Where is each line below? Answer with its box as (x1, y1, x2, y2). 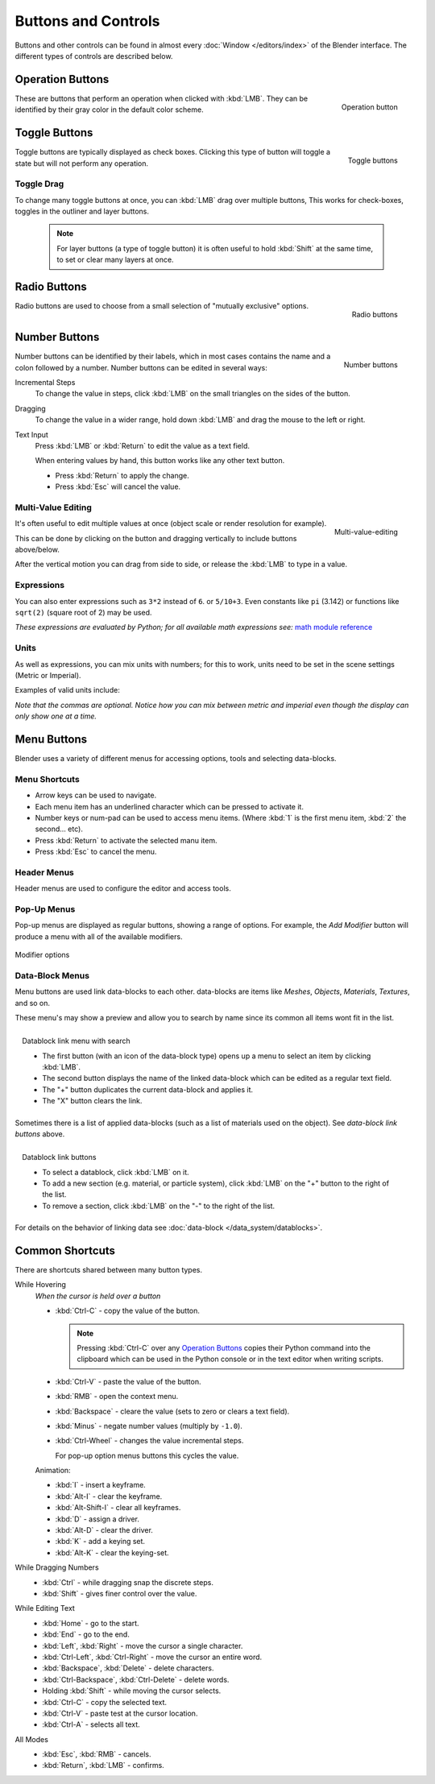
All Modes (14, 1734, 48, 1744)
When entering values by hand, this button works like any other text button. (35, 456, 285, 466)
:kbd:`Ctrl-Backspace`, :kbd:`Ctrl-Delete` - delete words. (42, 1674, 230, 1684)
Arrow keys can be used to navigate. (35, 790, 157, 801)
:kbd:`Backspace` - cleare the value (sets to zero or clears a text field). (55, 1406, 290, 1416)
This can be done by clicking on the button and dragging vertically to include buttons (14, 533, 297, 543)
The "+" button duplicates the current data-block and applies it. (42, 1084, 254, 1095)
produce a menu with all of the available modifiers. (14, 931, 183, 942)
